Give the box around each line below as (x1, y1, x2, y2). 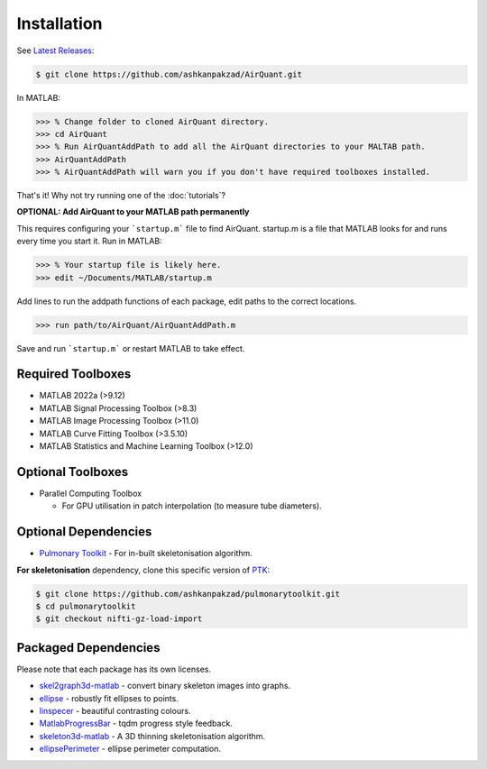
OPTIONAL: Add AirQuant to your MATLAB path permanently (16, 206, 250, 217)
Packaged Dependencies (16, 640, 161, 655)
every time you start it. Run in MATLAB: (16, 235, 162, 247)
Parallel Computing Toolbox (39, 488, 142, 499)
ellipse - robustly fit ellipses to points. (39, 692, 179, 703)
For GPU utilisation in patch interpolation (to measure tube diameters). (61, 500, 322, 511)
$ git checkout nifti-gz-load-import (35, 614, 203, 624)
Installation (16, 14, 103, 33)
